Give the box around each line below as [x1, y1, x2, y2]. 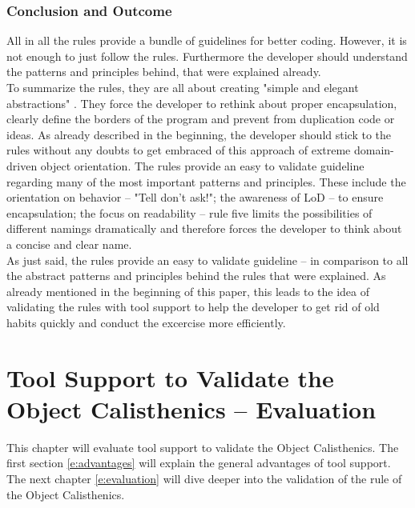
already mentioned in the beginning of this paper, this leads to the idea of [6, 282, 370, 299]
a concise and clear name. [6, 235, 132, 252]
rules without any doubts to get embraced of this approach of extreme [6, 142, 351, 158]
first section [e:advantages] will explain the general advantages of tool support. [6, 454, 391, 471]
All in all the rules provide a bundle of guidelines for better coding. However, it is [6, 32, 407, 49]
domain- [353, 142, 394, 158]
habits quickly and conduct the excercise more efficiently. [6, 314, 286, 330]
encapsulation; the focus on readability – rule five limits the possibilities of [6, 204, 373, 221]
